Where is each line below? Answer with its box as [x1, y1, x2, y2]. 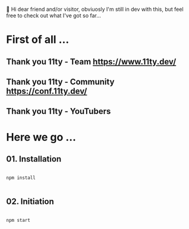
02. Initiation [6, 196, 55, 206]
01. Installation [6, 154, 62, 164]
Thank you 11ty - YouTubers [6, 106, 111, 116]
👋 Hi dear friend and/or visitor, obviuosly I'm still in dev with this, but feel [6, 6, 184, 13]
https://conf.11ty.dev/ [6, 86, 87, 96]
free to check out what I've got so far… [6, 12, 101, 19]
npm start [6, 218, 31, 224]
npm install [6, 175, 36, 181]
